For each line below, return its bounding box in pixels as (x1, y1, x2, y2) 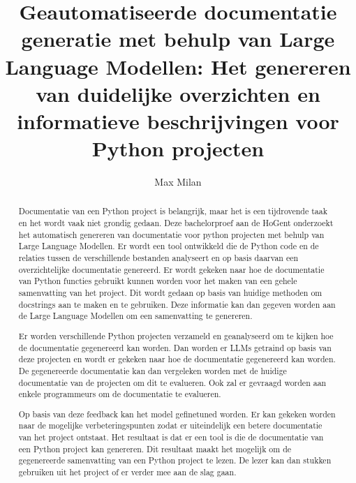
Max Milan (154, 174, 202, 189)
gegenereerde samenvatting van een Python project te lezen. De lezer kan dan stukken (18, 454, 332, 466)
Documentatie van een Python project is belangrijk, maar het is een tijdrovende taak (18, 205, 328, 217)
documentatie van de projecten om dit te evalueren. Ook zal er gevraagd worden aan (18, 376, 327, 388)
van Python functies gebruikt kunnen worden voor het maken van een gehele (18, 275, 297, 287)
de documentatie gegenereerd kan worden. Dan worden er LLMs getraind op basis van (18, 341, 332, 353)
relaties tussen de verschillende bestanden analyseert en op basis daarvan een (18, 252, 299, 264)
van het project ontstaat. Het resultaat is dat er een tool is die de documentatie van (18, 431, 324, 443)
